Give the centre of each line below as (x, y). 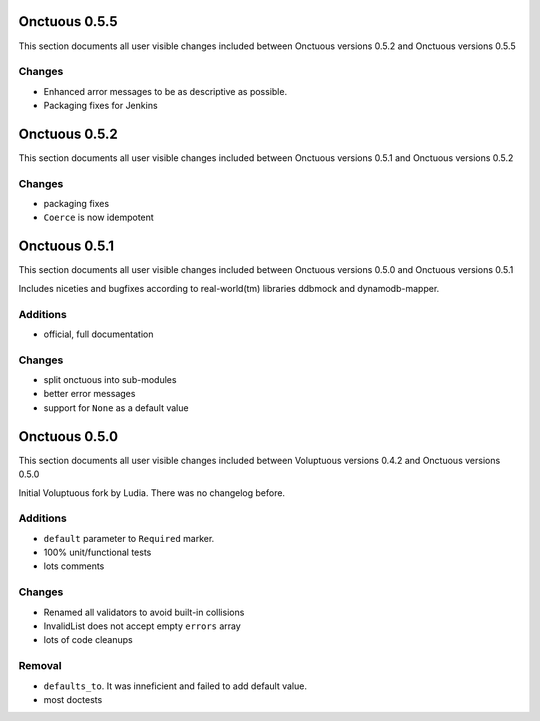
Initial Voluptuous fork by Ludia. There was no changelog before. (151, 492)
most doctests (73, 699)
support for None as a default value (116, 407)
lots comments (74, 566)
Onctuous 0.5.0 (68, 436)
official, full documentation (98, 334)
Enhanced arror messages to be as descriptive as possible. (165, 91)
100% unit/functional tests (97, 552)
